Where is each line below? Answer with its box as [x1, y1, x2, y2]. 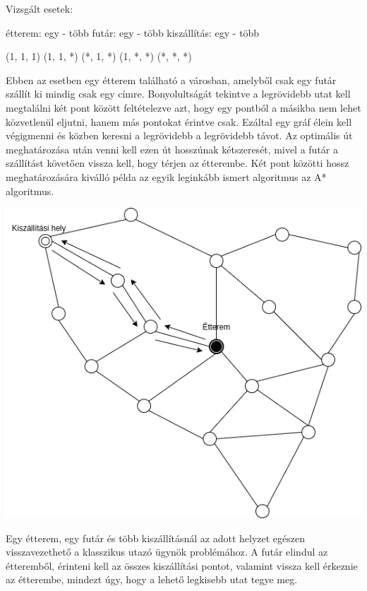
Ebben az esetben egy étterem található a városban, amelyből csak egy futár [6, 72, 337, 87]
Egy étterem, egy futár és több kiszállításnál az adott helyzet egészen [6, 530, 306, 545]
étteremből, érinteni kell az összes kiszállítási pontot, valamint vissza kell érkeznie [6, 558, 358, 573]
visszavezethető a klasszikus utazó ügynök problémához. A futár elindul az [6, 544, 328, 559]
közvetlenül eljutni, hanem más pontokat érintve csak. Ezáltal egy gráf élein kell [6, 114, 352, 129]
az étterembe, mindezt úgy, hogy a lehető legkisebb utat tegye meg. [6, 572, 298, 587]
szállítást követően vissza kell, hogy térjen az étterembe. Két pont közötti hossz [6, 156, 349, 170]
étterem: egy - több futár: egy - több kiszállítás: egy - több [6, 25, 260, 40]
